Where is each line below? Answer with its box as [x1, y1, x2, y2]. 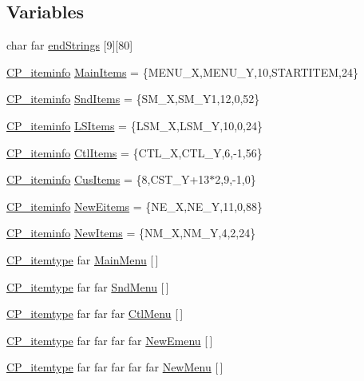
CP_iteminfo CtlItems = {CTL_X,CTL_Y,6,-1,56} [6, 144, 263, 161]
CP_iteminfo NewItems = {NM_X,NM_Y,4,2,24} [6, 224, 256, 241]
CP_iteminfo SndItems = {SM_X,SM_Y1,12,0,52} [6, 90, 260, 107]
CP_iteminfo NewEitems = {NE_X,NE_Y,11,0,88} [6, 197, 263, 214]
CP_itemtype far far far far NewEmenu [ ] [6, 331, 213, 348]
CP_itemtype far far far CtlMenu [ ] [6, 305, 184, 322]
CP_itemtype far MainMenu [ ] [6, 251, 159, 268]
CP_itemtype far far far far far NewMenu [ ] [6, 359, 224, 375]
